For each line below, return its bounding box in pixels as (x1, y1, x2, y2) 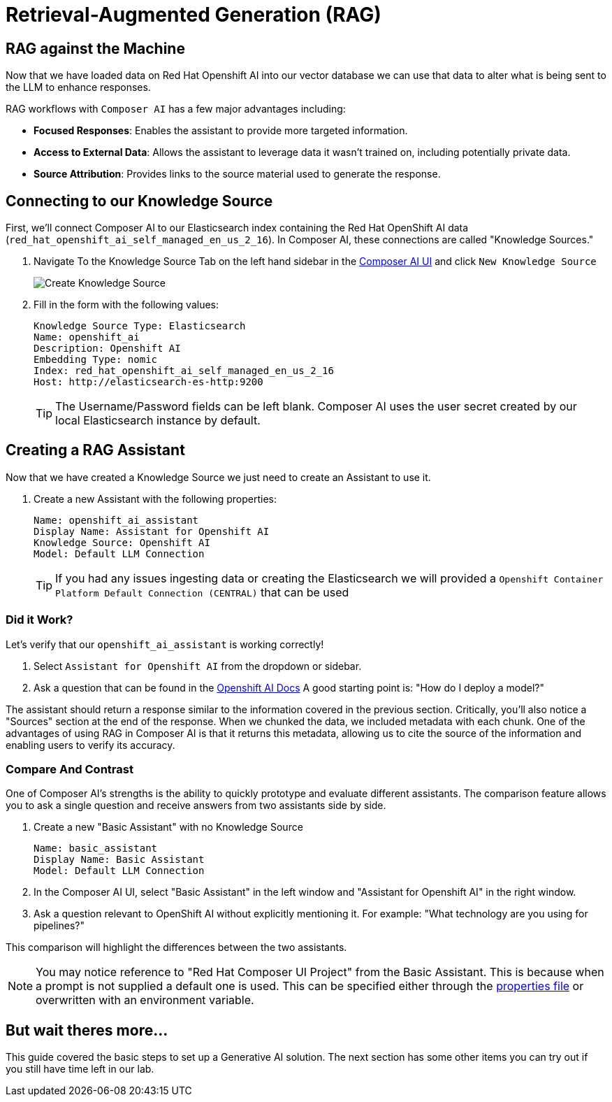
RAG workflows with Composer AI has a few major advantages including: (6, 103, 346, 115)
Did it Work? (6, 613, 73, 627)
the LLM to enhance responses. (6, 81, 151, 94)
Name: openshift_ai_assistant (34, 514, 199, 526)
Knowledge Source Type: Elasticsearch (34, 320, 246, 332)
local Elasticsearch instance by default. (55, 413, 261, 428)
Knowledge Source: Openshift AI (34, 536, 210, 548)
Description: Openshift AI (34, 343, 181, 355)
